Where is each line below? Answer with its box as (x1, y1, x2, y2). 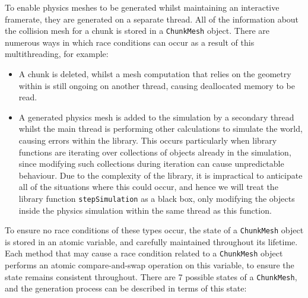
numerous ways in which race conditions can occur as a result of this (5, 36, 255, 48)
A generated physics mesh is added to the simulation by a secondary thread (18, 110, 294, 123)
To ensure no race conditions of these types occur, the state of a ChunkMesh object (5, 224, 304, 236)
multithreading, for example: (5, 47, 109, 60)
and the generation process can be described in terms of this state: (5, 282, 247, 294)
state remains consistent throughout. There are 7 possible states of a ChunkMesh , (5, 270, 297, 283)
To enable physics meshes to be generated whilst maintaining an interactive (5, 1, 280, 13)
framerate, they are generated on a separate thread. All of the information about (5, 12, 299, 25)
